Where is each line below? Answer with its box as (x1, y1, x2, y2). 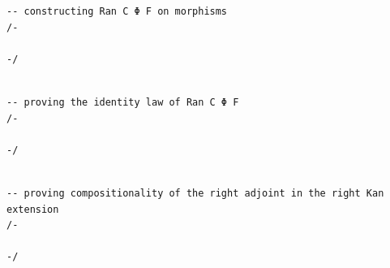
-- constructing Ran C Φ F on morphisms (6, 6, 228, 17)
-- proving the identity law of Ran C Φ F (6, 96, 239, 108)
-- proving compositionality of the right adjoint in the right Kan (6, 187, 384, 199)
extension (6, 203, 59, 215)
